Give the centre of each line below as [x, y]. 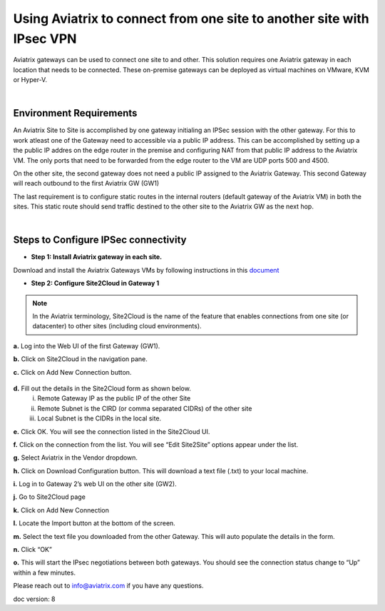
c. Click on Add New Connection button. [72, 372]
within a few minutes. [45, 572]
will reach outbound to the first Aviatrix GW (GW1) [86, 183]
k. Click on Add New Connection [61, 510]
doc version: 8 [35, 599]
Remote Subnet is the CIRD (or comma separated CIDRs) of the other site [145, 408]
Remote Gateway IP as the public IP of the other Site [114, 398]
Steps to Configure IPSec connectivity [100, 240]
